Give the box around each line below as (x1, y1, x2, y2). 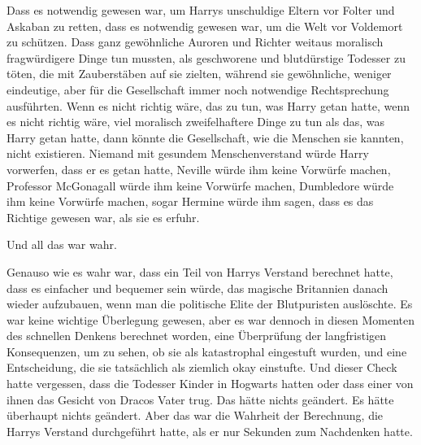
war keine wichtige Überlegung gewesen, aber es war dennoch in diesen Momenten (7, 311, 414, 328)
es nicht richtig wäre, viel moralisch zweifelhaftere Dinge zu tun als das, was (7, 113, 385, 130)
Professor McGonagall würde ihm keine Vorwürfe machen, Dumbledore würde (7, 177, 394, 194)
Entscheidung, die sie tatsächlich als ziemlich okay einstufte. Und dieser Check (7, 359, 397, 376)
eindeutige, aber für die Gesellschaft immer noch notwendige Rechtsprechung (7, 81, 389, 98)
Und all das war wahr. (7, 236, 117, 253)
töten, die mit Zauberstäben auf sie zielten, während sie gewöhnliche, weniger (7, 65, 392, 82)
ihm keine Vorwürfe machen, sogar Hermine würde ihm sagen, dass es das (7, 193, 374, 210)
